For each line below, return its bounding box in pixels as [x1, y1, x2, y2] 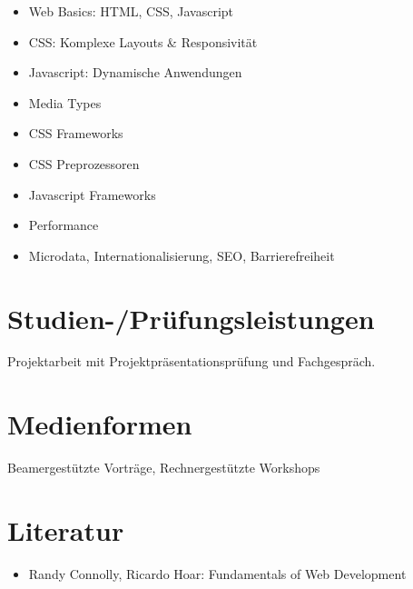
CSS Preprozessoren [28, 154, 140, 173]
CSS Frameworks [28, 124, 123, 143]
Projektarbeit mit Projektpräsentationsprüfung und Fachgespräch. [7, 352, 376, 371]
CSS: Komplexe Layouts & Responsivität [28, 32, 258, 51]
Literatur [7, 511, 124, 548]
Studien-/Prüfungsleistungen [7, 299, 375, 336]
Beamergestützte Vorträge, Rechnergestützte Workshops [7, 458, 320, 477]
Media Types [28, 93, 102, 112]
